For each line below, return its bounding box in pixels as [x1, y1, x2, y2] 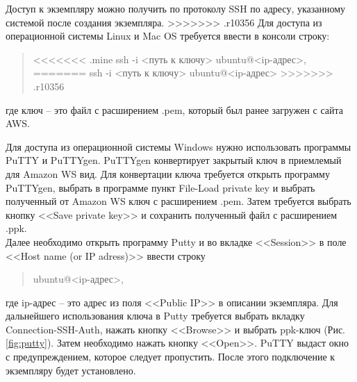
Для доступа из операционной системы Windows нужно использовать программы [6, 139, 351, 153]
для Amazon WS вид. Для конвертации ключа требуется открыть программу [6, 166, 330, 181]
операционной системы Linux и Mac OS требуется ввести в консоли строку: [6, 28, 330, 43]
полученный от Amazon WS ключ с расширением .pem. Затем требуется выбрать [6, 194, 351, 208]
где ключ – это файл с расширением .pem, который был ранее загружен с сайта [6, 102, 343, 117]
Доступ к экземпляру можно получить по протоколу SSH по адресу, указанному [6, 1, 346, 15]
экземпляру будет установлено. [6, 363, 136, 377]
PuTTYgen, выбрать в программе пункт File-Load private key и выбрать [6, 180, 315, 194]
